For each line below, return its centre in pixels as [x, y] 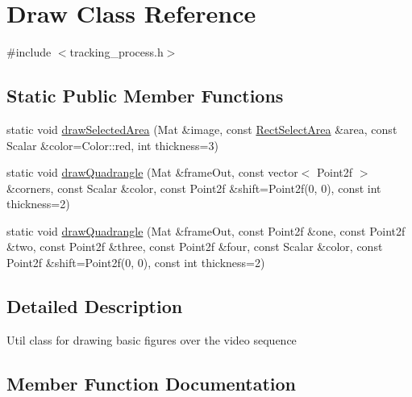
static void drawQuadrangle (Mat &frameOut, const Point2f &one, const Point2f [206, 230]
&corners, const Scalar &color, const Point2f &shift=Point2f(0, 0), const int [194, 188]
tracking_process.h [117, 52]
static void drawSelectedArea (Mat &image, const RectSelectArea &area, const [202, 129]
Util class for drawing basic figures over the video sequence [152, 339]
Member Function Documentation [152, 383]
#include [29, 52]
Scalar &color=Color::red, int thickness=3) [112, 145]
